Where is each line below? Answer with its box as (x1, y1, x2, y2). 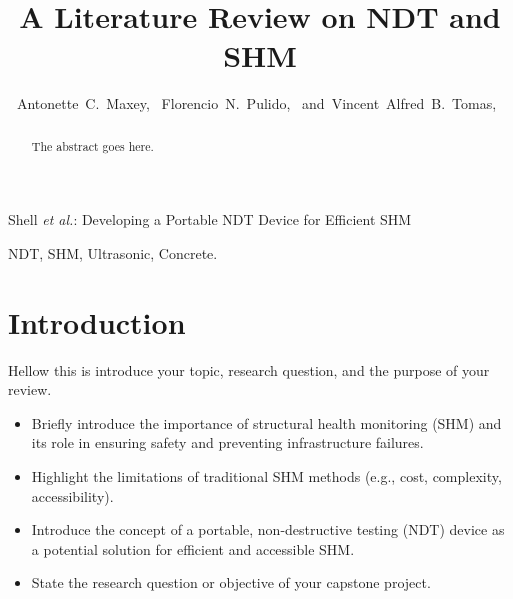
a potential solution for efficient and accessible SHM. (31, 538, 355, 559)
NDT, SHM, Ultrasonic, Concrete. (8, 242, 218, 263)
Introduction (8, 301, 186, 342)
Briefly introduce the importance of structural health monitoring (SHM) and (31, 412, 502, 433)
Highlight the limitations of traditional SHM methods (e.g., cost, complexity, (31, 466, 502, 487)
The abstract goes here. (31, 137, 154, 154)
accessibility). (31, 485, 114, 506)
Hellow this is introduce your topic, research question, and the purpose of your (8, 359, 490, 380)
